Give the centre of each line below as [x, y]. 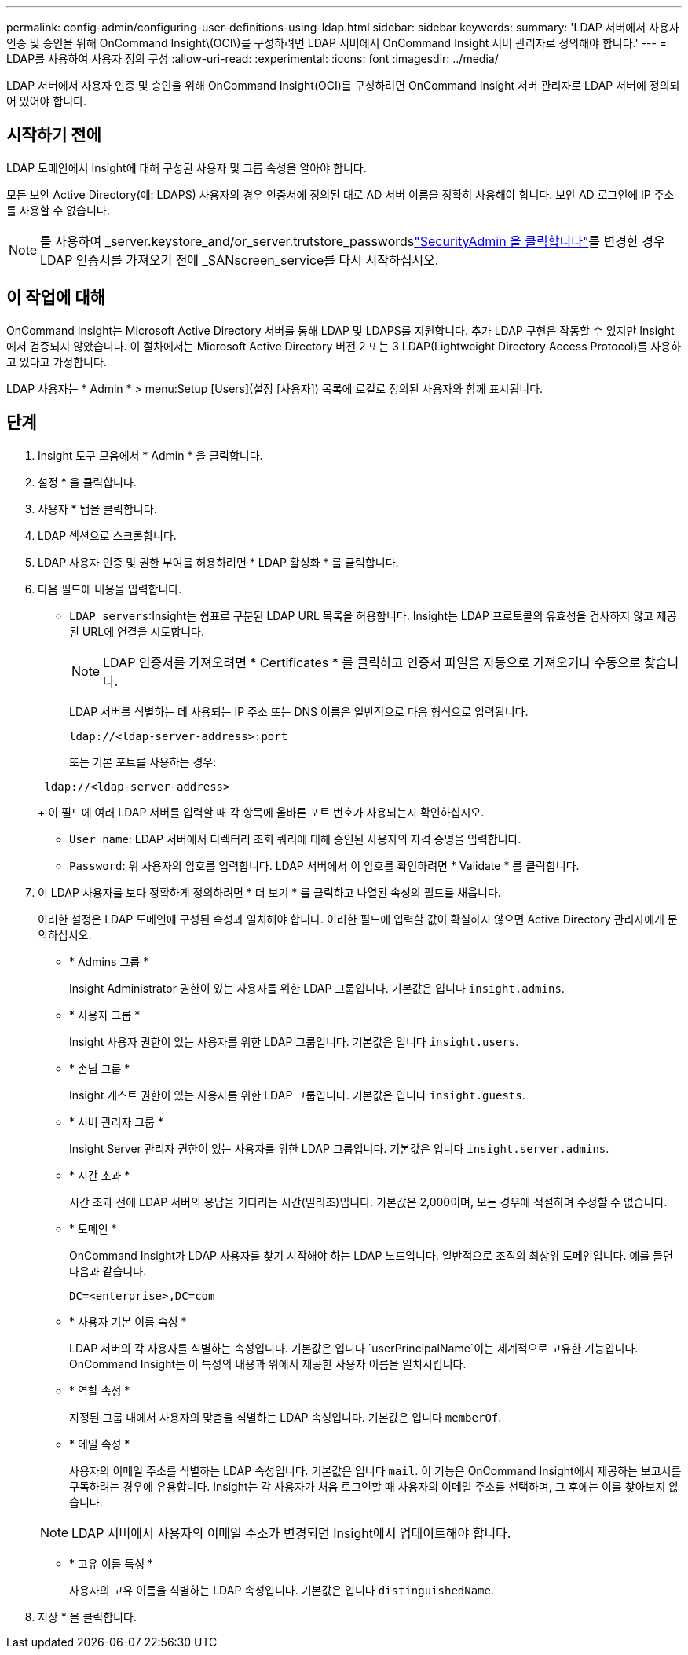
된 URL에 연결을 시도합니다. [137, 631]
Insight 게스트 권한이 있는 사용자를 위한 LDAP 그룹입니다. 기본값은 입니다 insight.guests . [297, 1095]
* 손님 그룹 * [100, 1068]
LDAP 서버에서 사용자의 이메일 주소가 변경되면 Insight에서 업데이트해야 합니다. [291, 1533]
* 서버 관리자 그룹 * [116, 1121]
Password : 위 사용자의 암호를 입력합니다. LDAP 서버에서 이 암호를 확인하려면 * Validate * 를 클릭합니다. [324, 865]
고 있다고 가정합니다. [57, 361]
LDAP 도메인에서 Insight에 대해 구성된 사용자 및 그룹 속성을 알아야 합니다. [187, 167]
